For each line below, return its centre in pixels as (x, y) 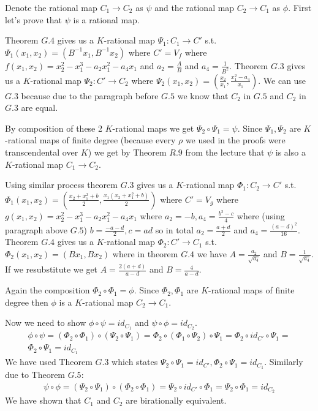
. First (300, 7)
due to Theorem (35, 374)
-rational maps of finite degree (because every (90, 140)
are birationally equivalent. (176, 400)
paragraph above (36, 229)
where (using (261, 215)
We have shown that (43, 400)
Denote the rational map (51, 7)
